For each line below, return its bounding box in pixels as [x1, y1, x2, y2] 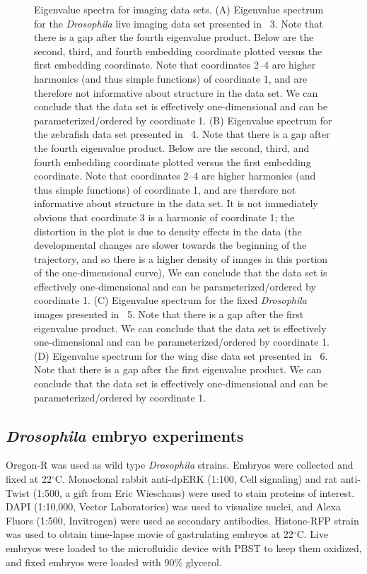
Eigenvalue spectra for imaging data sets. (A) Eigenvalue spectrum [34, 2, 324, 16]
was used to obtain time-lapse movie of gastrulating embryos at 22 [6, 527, 293, 541]
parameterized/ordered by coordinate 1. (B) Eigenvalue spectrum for [34, 112, 332, 127]
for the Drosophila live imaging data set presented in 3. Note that [34, 16, 323, 30]
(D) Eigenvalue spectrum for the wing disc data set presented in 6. [34, 348, 328, 363]
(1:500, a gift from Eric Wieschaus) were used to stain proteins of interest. [33, 485, 355, 500]
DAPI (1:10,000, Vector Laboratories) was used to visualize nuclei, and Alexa [6, 499, 341, 514]
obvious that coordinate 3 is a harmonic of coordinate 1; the [34, 209, 295, 224]
